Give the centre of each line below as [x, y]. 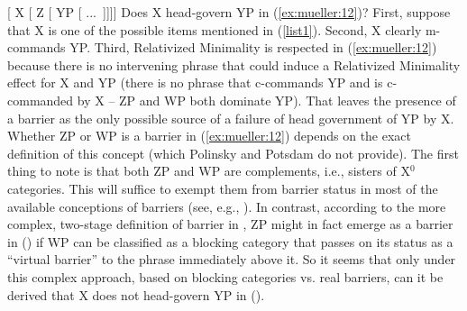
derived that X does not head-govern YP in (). [136, 294]
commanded [41, 100]
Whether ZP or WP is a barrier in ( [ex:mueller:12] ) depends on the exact [210, 136]
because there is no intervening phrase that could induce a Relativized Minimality [234, 64]
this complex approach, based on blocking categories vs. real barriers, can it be [225, 276]
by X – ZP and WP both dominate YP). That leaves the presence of [266, 100]
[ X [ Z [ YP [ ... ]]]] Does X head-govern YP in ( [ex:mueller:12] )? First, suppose [229, 12]
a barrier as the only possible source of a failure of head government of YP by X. [231, 118]
